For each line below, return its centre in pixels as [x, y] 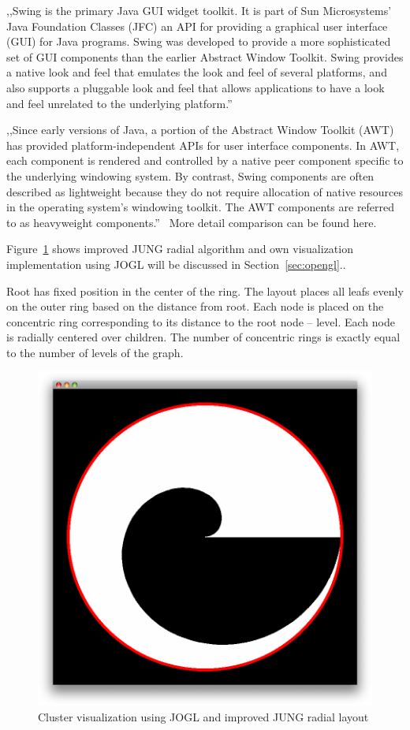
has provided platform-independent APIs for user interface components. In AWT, [203, 145]
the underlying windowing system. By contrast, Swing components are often [190, 175]
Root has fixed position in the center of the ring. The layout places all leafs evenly [205, 291]
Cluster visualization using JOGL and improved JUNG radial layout [203, 717]
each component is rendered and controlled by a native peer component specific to [205, 160]
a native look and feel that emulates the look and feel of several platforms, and [197, 72]
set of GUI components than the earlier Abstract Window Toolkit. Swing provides [205, 56]
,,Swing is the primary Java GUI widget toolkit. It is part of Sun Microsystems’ [199, 10]
